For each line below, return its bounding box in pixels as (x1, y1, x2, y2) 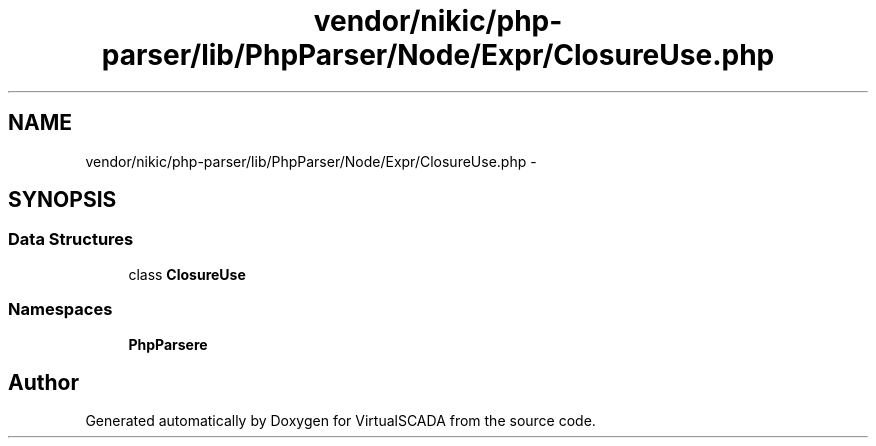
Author (8, 369, 79, 395)
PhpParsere (128, 335, 208, 353)
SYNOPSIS (8, 187, 117, 213)
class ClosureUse (128, 265, 246, 283)
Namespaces (8, 299, 113, 320)
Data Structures (8, 229, 134, 250)
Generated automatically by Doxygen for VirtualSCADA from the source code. (85, 412, 596, 430)
